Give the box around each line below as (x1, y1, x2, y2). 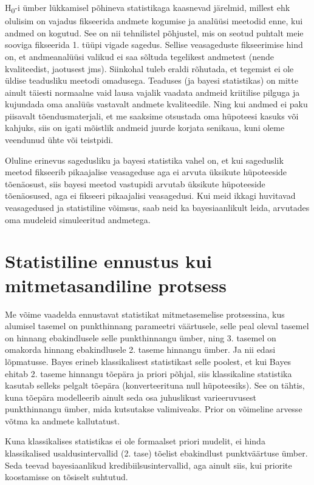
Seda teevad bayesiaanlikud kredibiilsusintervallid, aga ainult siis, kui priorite (5, 458, 292, 471)
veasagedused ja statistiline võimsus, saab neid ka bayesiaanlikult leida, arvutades (5, 201, 310, 214)
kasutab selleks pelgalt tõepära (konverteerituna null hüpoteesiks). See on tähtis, (5, 379, 305, 392)
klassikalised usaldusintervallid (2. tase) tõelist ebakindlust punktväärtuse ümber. (5, 447, 308, 460)
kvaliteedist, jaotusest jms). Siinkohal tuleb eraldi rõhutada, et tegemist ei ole (5, 62, 294, 75)
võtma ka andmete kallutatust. (5, 414, 120, 427)
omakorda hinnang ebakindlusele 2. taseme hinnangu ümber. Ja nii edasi (5, 343, 276, 356)
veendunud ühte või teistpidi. (5, 133, 114, 146)
